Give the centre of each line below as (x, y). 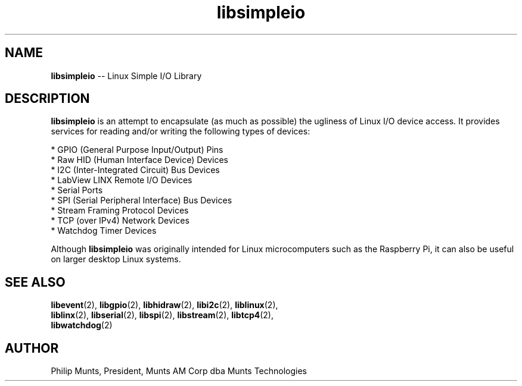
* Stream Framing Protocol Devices (120, 211)
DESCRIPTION (47, 99)
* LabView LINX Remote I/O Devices (122, 180)
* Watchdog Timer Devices (104, 231)
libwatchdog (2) (82, 325)
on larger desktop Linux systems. (116, 259)
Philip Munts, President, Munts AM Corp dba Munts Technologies (179, 371)
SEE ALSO (35, 282)
